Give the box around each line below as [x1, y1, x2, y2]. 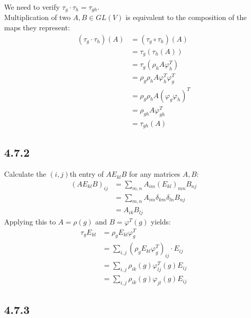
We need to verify [4, 2, 60, 12]
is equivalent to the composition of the [126, 12, 247, 23]
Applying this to [4, 216, 56, 227]
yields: [151, 216, 171, 227]
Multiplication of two [4, 12, 71, 23]
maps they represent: [4, 22, 70, 33]
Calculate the [4, 169, 46, 179]
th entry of [69, 169, 104, 179]
